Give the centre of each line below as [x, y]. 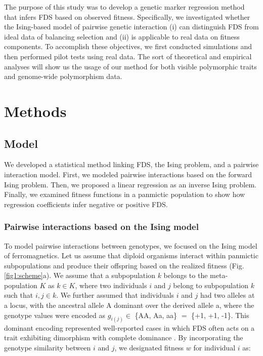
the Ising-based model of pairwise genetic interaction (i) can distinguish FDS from [131, 27]
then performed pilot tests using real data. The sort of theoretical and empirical [128, 56]
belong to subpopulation [211, 285]
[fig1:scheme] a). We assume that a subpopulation [80, 275]
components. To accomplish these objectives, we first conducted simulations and [128, 46]
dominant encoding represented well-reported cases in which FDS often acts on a [129, 327]
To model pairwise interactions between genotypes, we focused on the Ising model [131, 245]
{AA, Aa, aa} [156, 315]
